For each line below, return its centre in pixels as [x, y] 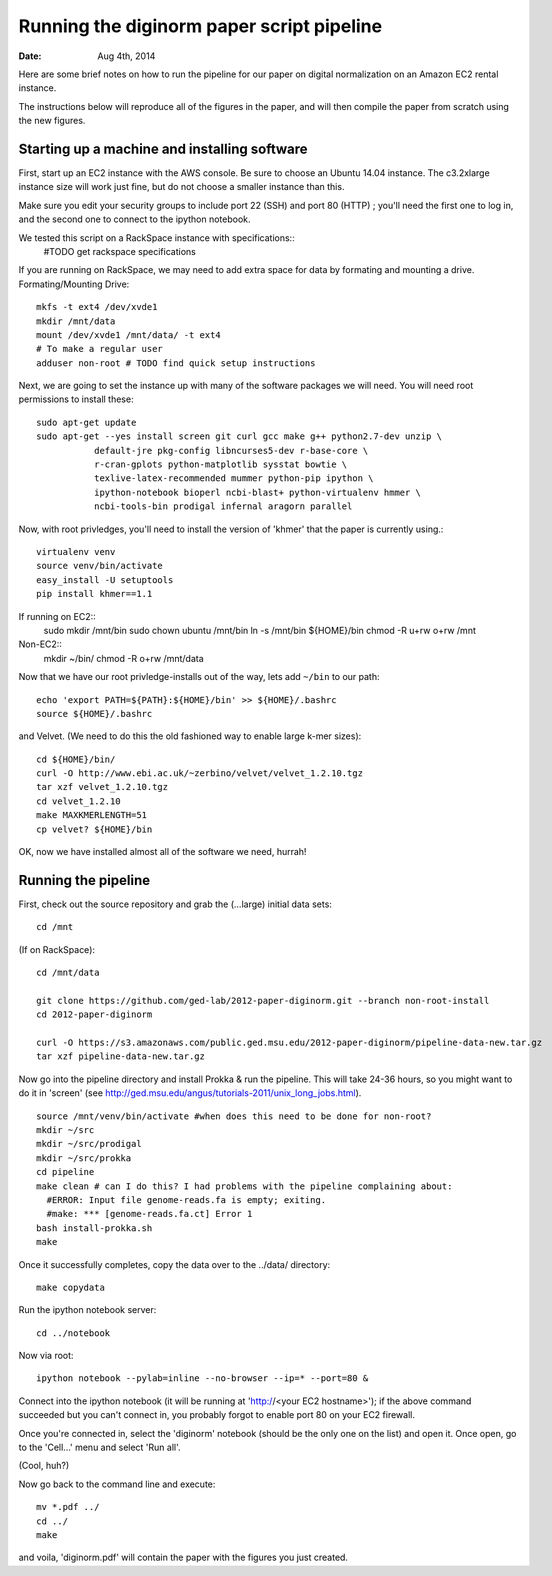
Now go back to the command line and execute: [117, 1484]
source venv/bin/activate [100, 566]
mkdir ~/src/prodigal [89, 1144]
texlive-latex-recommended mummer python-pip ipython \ [233, 478]
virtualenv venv [76, 551]
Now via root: [46, 1356]
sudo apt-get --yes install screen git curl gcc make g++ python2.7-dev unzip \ [239, 436]
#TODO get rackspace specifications [120, 251]
